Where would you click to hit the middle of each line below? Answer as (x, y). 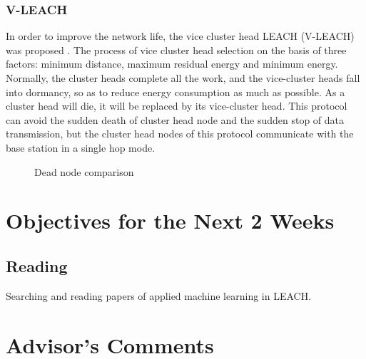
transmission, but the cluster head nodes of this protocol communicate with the (180, 134)
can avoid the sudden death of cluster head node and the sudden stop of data (175, 119)
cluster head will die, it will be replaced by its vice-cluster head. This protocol (177, 106)
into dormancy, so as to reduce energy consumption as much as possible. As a (176, 92)
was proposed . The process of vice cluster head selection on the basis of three (176, 50)
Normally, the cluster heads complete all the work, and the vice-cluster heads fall (183, 78)
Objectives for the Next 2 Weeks (170, 220)
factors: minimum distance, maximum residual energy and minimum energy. (172, 64)
